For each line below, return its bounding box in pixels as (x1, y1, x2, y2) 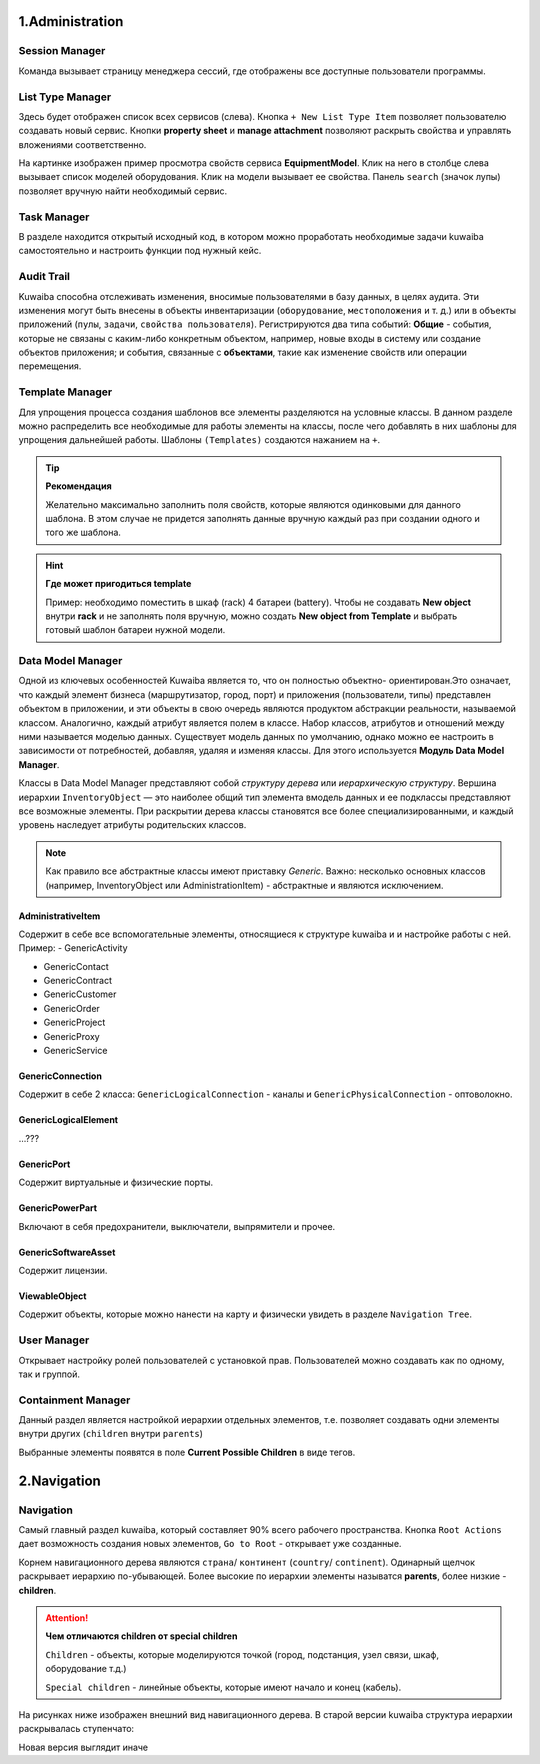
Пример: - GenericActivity (18, 942, 129, 954)
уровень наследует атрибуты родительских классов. (18, 819, 247, 831)
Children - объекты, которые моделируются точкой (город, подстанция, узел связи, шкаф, (45, 1648, 440, 1660)
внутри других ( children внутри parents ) (18, 1428, 204, 1440)
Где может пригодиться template (45, 578, 192, 590)
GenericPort (18, 1158, 71, 1170)
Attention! (45, 1611, 89, 1624)
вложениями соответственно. (18, 138, 147, 150)
